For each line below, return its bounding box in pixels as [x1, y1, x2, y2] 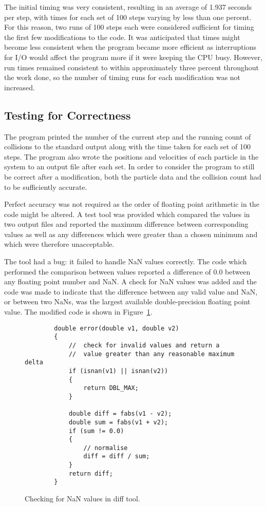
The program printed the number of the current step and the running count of [4, 131, 251, 142]
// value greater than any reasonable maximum [68, 350, 235, 358]
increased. [4, 82, 35, 92]
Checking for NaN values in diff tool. [25, 493, 140, 504]
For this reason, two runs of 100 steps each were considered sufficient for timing [4, 22, 254, 32]
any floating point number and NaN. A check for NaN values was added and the [4, 276, 257, 287]
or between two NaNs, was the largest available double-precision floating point [4, 296, 251, 307]
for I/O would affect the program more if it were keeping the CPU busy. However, [4, 51, 262, 62]
